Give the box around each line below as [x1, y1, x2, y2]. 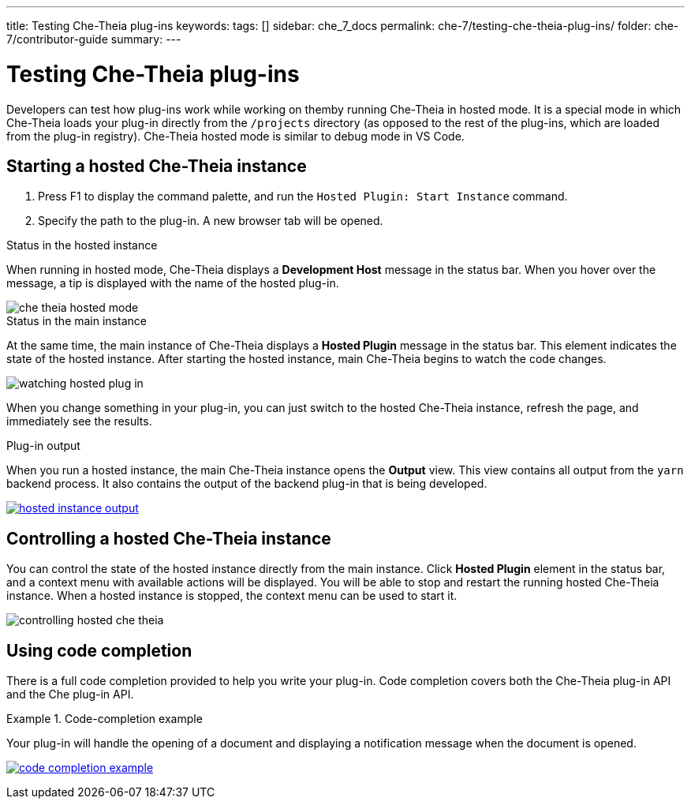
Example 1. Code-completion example [6, 712, 203, 726]
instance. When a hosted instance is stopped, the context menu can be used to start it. [6, 589, 458, 603]
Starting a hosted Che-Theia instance [6, 155, 307, 176]
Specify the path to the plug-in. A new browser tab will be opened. [38, 214, 383, 228]
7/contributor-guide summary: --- [6, 32, 181, 46]
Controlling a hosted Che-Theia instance [6, 528, 331, 549]
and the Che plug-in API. [6, 687, 134, 702]
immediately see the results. [6, 414, 152, 429]
